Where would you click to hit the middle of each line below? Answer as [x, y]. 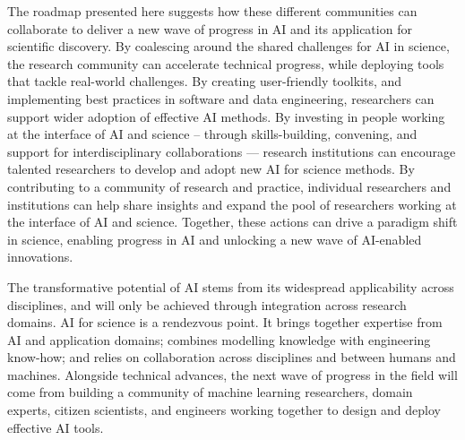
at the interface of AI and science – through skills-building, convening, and [212, 134]
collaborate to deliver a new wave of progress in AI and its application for [210, 28]
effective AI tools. [56, 427]
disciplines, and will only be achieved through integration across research [207, 304]
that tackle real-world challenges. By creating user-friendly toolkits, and [205, 81]
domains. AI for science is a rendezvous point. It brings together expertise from [225, 322]
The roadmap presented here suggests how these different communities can [212, 11]
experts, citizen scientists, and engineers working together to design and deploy [224, 410]
